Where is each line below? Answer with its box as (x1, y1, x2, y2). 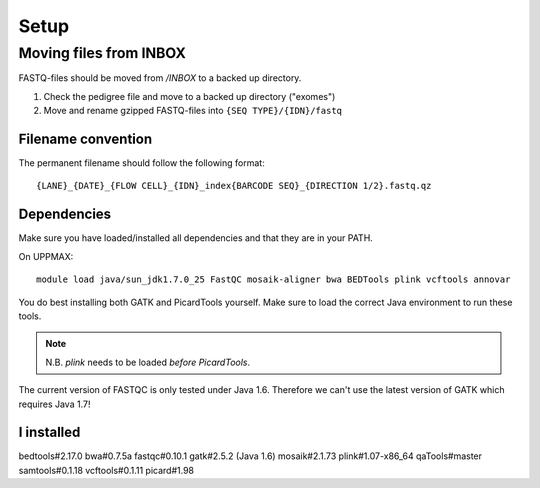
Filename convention (18, 130, 153, 147)
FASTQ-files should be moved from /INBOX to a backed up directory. (18, 72, 302, 84)
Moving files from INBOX (18, 44, 187, 62)
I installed (18, 424, 81, 441)
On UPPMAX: (18, 250, 74, 262)
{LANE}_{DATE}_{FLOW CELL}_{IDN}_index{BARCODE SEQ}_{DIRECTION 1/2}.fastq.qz (36, 180, 432, 192)
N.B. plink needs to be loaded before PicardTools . (45, 356, 251, 368)
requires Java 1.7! (18, 398, 91, 410)
